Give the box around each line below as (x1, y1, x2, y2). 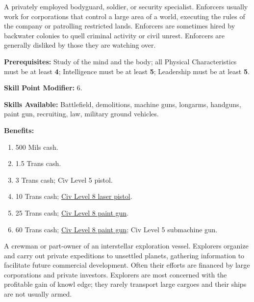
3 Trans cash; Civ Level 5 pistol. (15, 174, 113, 185)
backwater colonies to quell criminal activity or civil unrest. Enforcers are (4, 30, 225, 40)
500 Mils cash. (15, 141, 58, 152)
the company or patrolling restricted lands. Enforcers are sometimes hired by (4, 21, 235, 31)
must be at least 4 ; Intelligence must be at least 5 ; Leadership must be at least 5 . (4, 66, 250, 76)
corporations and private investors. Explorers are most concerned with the (4, 269, 227, 279)
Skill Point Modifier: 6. (4, 82, 82, 93)
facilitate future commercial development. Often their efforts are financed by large (4, 260, 250, 270)
